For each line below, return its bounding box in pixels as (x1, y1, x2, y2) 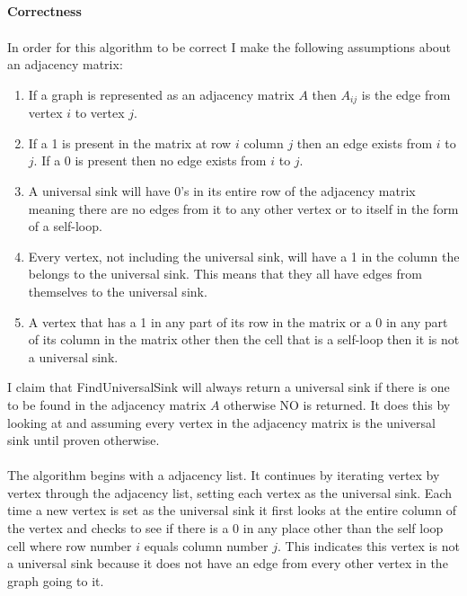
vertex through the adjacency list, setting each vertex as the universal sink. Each (7, 483, 452, 502)
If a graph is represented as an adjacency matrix (28, 85, 295, 103)
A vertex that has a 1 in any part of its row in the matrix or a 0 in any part (28, 312, 448, 331)
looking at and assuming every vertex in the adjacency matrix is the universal (7, 413, 436, 431)
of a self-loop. (28, 217, 102, 236)
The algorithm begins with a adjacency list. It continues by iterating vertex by (7, 466, 440, 485)
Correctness (7, 2, 82, 21)
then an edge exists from (296, 133, 433, 152)
